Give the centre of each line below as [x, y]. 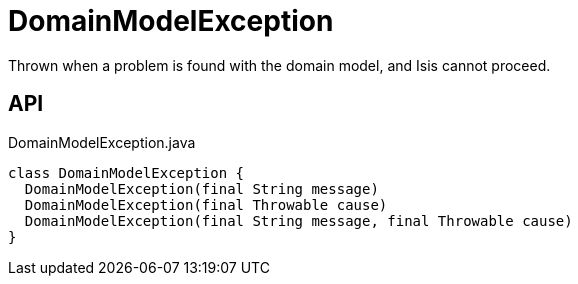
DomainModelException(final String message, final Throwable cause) [298, 220]
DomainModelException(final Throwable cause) [206, 204]
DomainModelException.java [102, 142]
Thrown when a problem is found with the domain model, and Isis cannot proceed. [279, 65]
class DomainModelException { [126, 172]
